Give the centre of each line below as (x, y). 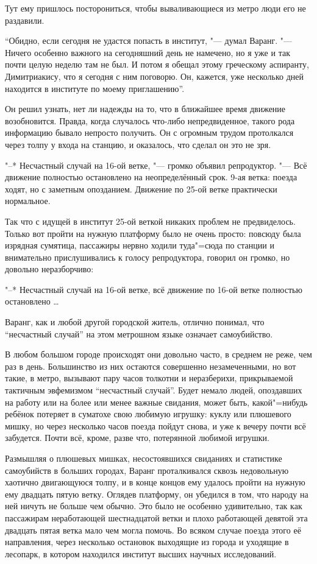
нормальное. (28, 201)
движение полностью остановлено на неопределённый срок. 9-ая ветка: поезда (151, 177)
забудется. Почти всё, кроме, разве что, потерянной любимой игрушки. (137, 438)
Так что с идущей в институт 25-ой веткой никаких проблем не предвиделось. (150, 221)
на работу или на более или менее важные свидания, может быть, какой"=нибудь (156, 402)
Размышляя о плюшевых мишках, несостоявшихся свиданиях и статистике (144, 458)
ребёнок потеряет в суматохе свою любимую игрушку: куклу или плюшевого (148, 414)
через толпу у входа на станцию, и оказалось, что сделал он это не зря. (138, 144)
